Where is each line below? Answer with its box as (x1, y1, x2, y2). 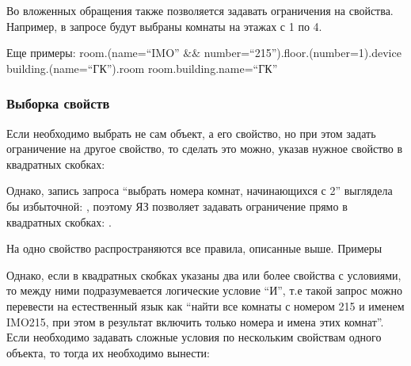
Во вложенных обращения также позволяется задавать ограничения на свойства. (6, 2, 394, 18)
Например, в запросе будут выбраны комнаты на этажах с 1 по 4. (6, 17, 322, 34)
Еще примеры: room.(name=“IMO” (6, 44, 180, 61)
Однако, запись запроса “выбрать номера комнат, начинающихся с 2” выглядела (6, 182, 393, 199)
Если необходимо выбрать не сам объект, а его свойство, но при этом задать (6, 124, 376, 141)
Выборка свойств (6, 93, 110, 113)
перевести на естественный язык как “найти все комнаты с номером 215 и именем (6, 297, 405, 314)
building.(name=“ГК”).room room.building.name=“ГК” (6, 59, 278, 76)
